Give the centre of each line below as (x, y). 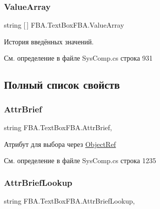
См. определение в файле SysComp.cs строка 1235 (80, 160)
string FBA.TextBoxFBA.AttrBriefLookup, (69, 201)
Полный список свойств (62, 85)
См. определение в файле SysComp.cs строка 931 (79, 58)
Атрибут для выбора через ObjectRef (60, 144)
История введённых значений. (49, 41)
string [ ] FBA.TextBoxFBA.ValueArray (64, 25)
